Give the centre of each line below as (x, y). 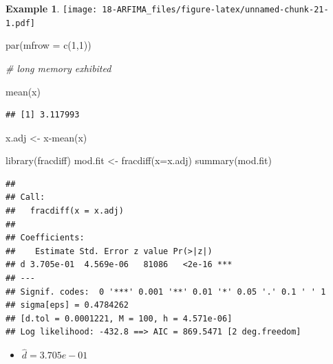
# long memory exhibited (58, 68)
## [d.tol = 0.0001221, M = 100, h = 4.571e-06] (119, 318)
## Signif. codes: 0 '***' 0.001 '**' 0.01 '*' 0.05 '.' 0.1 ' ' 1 (166, 292)
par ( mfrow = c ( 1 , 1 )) (49, 45)
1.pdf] (20, 23)
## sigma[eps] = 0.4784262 (67, 305)
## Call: (25, 197)
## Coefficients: (45, 238)
